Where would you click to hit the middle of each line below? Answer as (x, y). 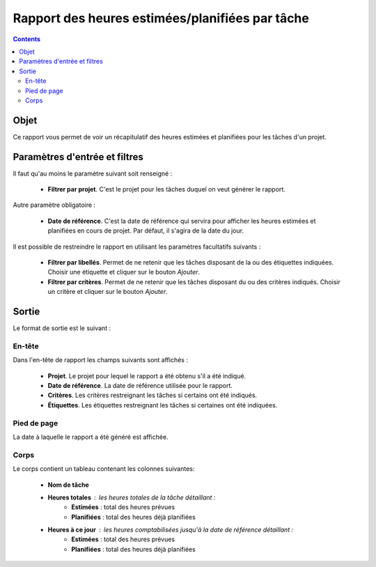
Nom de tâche (69, 485)
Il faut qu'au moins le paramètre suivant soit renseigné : (93, 173)
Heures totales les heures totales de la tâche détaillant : (132, 497)
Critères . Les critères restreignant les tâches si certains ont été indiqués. (152, 395)
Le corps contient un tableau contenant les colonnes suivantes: (104, 469)
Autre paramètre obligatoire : (54, 205)
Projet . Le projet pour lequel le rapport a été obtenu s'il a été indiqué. (147, 375)
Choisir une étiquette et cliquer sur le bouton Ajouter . (124, 272)
